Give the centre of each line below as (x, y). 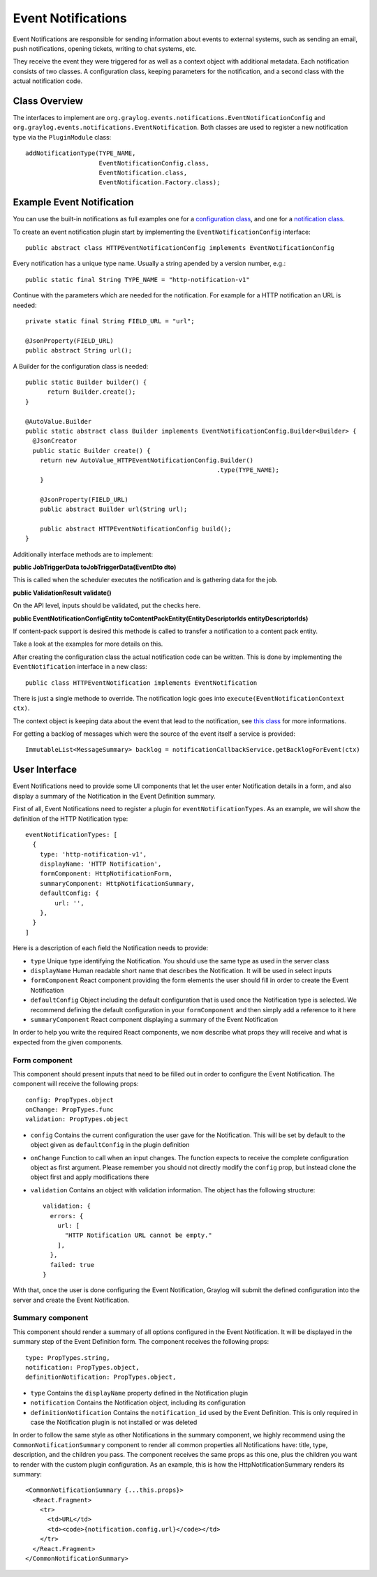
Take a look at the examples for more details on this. (88, 644)
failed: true (72, 1265)
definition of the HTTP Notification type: (71, 819)
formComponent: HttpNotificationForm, (106, 874)
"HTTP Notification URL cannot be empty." (138, 1235)
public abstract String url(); (79, 350)
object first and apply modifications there (90, 1177)
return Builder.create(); (91, 392)
